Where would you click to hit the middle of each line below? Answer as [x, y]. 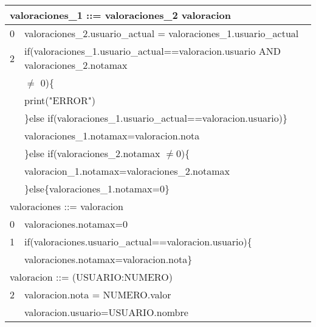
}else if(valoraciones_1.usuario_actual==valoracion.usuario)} [156, 118]
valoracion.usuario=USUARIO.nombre [106, 312]
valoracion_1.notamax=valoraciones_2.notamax [127, 171]
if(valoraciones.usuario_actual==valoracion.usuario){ [138, 241]
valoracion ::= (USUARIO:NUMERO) [91, 277]
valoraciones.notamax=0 [76, 224]
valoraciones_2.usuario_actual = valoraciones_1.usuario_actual [162, 33]
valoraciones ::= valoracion [67, 206]
